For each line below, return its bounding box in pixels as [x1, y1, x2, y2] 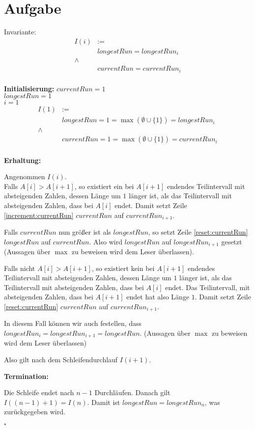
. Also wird [89, 236, 122, 246]
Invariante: [4, 27, 36, 37]
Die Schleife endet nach [4, 387, 74, 398]
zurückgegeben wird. [4, 406, 65, 417]
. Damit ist [87, 397, 120, 407]
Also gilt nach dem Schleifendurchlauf [4, 354, 118, 365]
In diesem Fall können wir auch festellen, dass [4, 318, 142, 328]
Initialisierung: [4, 83, 55, 93]
